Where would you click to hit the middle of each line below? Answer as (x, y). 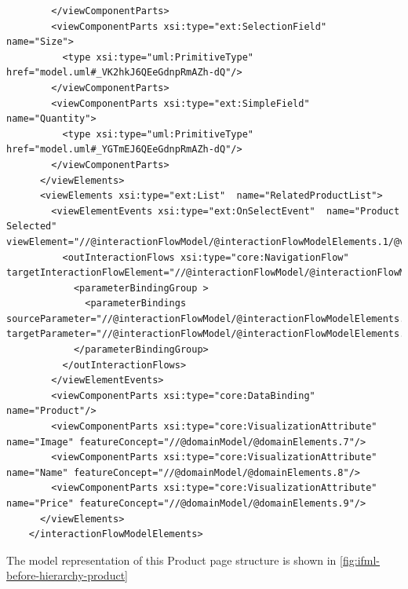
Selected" (32, 227)
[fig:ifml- (360, 560)
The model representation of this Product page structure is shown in (171, 560)
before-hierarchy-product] (67, 575)
